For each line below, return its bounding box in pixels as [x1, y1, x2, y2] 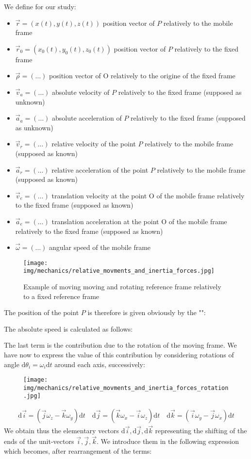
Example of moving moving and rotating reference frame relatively [23, 282, 221, 291]
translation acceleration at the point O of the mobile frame [51, 216, 227, 226]
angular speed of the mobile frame [49, 242, 151, 252]
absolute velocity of [52, 87, 110, 97]
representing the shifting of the [155, 425, 247, 436]
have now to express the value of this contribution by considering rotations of [4, 349, 234, 359]
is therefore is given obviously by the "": [87, 307, 206, 318]
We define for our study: [4, 1, 76, 11]
